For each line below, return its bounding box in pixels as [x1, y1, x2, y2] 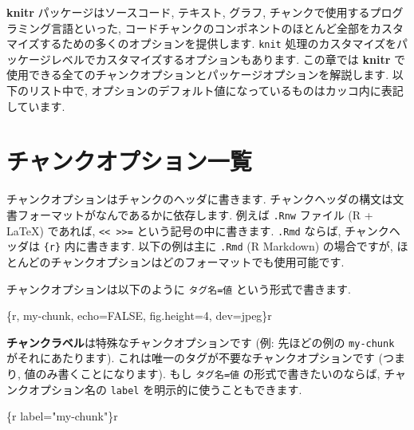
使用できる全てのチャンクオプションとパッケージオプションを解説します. [6, 66, 389, 83]
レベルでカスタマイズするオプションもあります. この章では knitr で [50, 50, 405, 67]
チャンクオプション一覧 [6, 144, 252, 177]
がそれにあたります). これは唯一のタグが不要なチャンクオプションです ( [6, 349, 383, 366]
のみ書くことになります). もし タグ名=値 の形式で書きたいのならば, [35, 365, 380, 381]
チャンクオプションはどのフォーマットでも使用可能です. [50, 253, 345, 270]
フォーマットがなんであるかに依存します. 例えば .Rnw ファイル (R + [17, 206, 373, 223]
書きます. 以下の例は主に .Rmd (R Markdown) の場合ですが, [86, 238, 393, 254]
